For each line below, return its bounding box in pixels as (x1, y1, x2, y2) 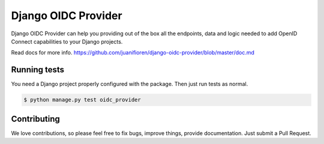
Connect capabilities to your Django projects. (11, 38, 123, 45)
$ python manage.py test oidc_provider (23, 96, 141, 103)
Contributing (11, 114, 60, 124)
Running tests (11, 65, 65, 75)
